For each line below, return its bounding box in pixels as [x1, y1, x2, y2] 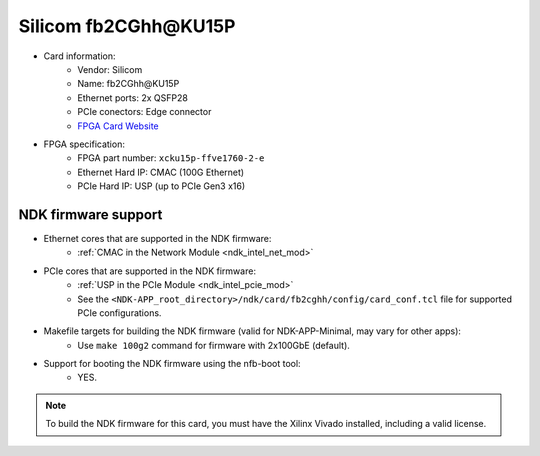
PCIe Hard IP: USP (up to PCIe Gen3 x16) [77, 180, 246, 192]
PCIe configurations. [77, 306, 162, 319]
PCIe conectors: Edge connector [77, 106, 212, 118]
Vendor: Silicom [77, 63, 143, 75]
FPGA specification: [43, 138, 125, 150]
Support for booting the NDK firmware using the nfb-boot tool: [43, 358, 301, 370]
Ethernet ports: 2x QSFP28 [77, 91, 189, 104]
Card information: [43, 50, 116, 62]
